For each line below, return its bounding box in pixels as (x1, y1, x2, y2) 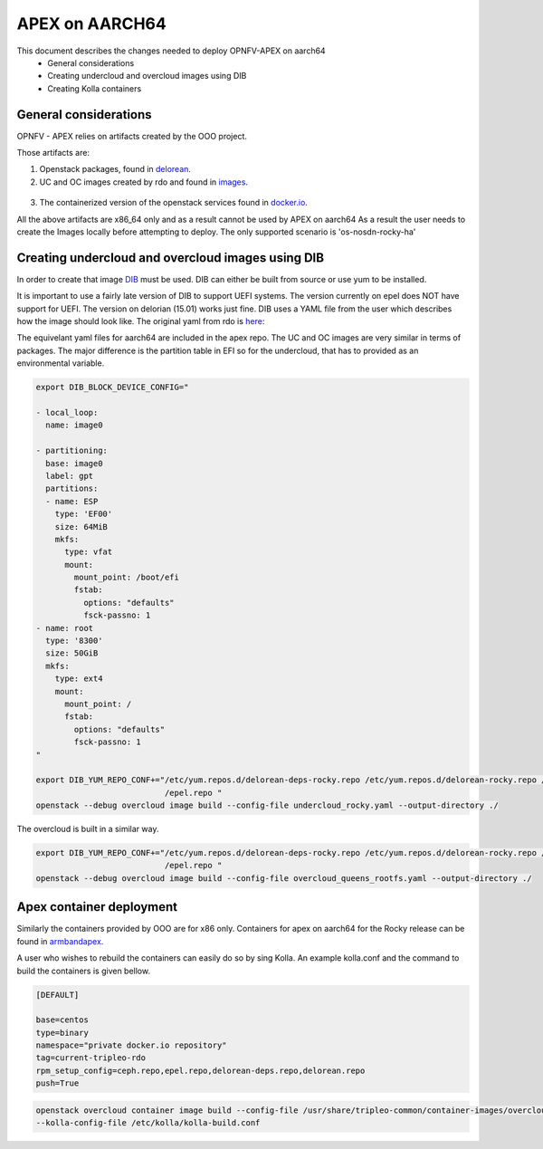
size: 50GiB (45, 648, 99, 658)
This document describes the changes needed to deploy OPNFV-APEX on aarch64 (16, 45, 326, 56)
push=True (35, 1078, 80, 1088)
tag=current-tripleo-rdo (35, 1053, 147, 1063)
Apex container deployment (16, 899, 178, 914)
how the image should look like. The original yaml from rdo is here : (16, 316, 265, 327)
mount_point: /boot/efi (73, 572, 180, 583)
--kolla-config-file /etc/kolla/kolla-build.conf (35, 1118, 261, 1128)
